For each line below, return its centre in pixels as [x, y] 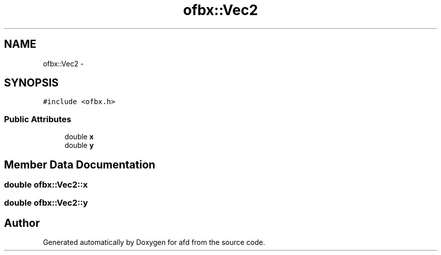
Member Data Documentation [80, 164]
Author [22, 223]
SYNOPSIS [31, 83]
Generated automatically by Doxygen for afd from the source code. [154, 242]
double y [79, 145]
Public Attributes [38, 119]
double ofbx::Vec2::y [46, 203]
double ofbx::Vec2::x [46, 185]
